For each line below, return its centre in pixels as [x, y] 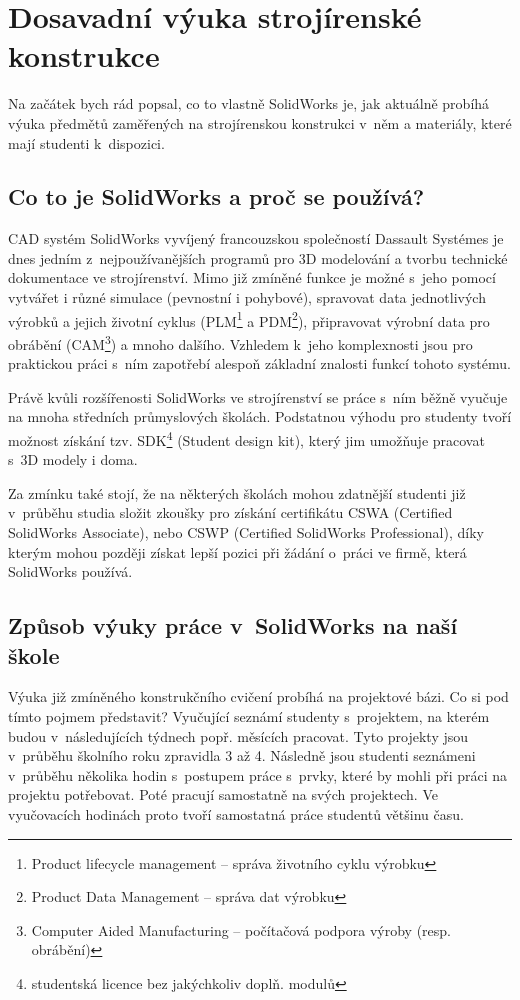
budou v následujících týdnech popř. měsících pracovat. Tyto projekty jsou [238, 735]
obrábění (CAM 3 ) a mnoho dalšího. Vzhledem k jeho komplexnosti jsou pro [240, 342]
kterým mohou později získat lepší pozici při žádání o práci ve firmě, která [237, 551]
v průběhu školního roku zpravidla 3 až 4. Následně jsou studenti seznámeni [242, 755]
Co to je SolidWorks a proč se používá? [216, 196]
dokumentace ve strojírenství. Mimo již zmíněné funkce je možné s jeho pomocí [252, 277]
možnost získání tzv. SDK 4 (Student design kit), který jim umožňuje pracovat [246, 438]
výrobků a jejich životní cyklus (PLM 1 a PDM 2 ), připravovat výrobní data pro [249, 319]
